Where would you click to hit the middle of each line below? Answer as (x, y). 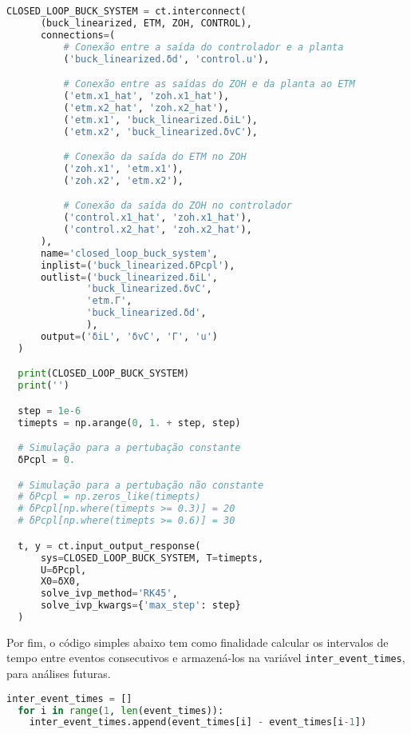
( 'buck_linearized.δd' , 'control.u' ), (166, 59)
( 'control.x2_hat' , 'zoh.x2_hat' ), (158, 230)
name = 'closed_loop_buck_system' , (129, 253)
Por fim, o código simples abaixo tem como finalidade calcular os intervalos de (198, 642)
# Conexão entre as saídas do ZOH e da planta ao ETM (209, 84)
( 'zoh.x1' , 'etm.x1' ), (123, 168)
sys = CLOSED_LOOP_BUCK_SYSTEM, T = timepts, (152, 558)
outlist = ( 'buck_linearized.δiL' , (129, 277)
